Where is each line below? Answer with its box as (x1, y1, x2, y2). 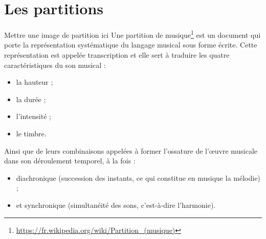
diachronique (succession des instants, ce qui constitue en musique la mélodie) (16, 172, 260, 183)
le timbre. (16, 128, 47, 138)
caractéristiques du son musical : (4, 59, 106, 70)
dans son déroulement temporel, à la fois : (4, 155, 136, 166)
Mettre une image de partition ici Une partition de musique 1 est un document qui (4, 28, 261, 40)
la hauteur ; (16, 77, 53, 87)
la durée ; (16, 93, 46, 104)
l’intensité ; (16, 111, 51, 122)
